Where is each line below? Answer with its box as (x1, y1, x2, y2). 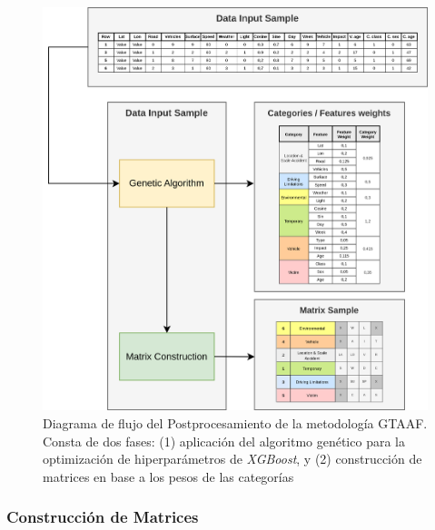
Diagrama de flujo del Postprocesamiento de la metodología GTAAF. (43, 413, 428, 432)
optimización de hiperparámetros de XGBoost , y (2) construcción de (43, 449, 422, 468)
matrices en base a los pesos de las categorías (43, 466, 294, 486)
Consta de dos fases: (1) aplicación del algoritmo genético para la (43, 431, 405, 450)
